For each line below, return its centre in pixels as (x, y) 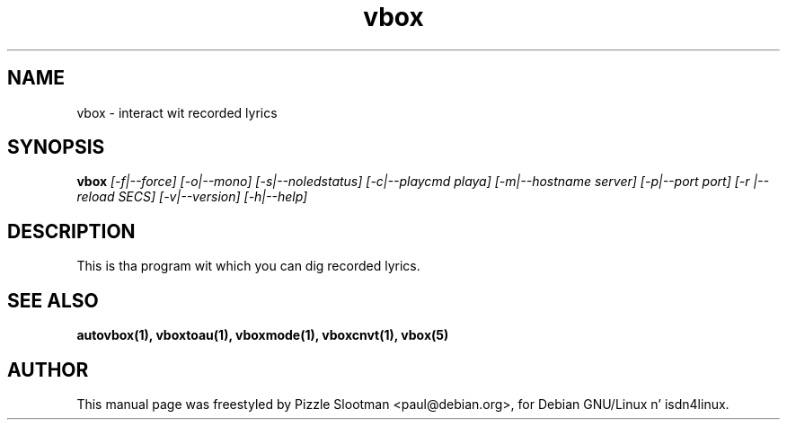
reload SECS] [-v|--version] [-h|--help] (192, 197)
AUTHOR (48, 369)
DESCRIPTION (71, 231)
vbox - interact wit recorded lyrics (177, 112)
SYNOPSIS (56, 147)
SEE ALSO (53, 300)
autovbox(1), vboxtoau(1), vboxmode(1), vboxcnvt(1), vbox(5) (263, 335)
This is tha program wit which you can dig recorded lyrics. (248, 266)
